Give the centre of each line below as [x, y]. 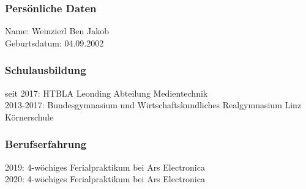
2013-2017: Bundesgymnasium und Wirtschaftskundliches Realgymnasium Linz [153, 105]
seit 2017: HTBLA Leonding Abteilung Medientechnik [106, 93]
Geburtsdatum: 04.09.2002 [54, 43]
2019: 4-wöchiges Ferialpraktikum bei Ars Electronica [105, 167]
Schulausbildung [46, 70]
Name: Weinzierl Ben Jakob [57, 31]
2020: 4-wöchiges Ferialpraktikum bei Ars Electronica [105, 179]
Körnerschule [29, 117]
